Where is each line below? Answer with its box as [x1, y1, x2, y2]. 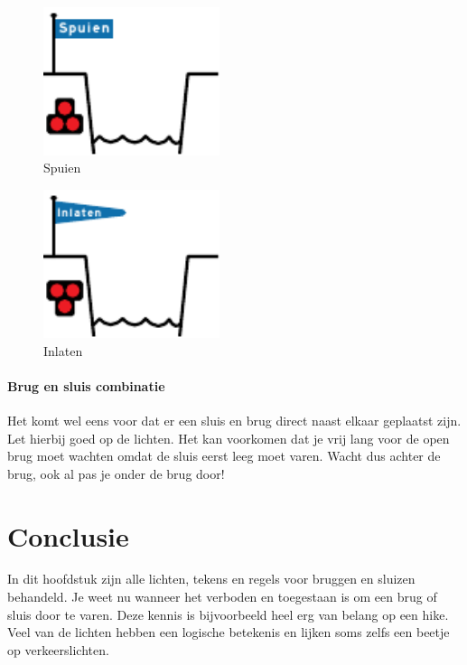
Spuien [43, 158, 81, 177]
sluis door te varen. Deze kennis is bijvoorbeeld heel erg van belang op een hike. [7, 604, 449, 623]
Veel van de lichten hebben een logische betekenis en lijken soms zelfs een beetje [7, 623, 450, 642]
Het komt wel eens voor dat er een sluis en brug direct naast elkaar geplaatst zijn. [7, 410, 462, 429]
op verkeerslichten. [7, 640, 109, 659]
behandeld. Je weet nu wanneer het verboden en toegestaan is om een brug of [7, 587, 437, 606]
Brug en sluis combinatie [7, 376, 165, 395]
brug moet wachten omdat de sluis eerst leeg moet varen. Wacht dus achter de [7, 446, 441, 465]
